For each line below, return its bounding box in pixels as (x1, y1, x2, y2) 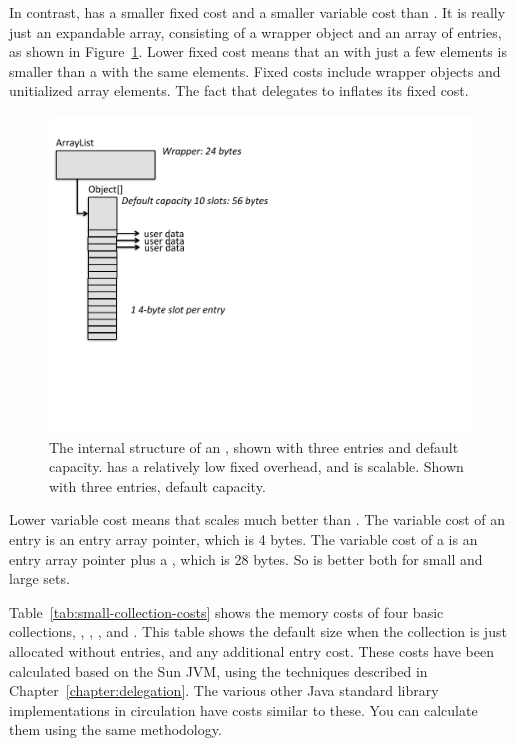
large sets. (9, 568, 70, 589)
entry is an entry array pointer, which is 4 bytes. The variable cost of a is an (9, 528, 478, 549)
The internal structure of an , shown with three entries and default (49, 436, 459, 457)
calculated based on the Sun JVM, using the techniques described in (9, 660, 428, 681)
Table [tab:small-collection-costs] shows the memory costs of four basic (9, 601, 444, 622)
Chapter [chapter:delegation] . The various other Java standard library (9, 680, 439, 701)
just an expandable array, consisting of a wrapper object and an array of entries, (9, 21, 502, 42)
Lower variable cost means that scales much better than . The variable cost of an (9, 509, 506, 530)
